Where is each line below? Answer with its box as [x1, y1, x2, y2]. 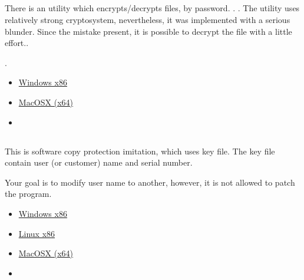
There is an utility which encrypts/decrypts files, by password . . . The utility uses [5, 2, 300, 14]
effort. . [5, 37, 29, 49]
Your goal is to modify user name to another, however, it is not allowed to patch [5, 176, 295, 188]
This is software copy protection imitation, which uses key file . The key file [5, 144, 275, 157]
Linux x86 [18, 227, 55, 239]
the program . [5, 187, 52, 200]
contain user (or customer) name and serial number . [5, 156, 193, 169]
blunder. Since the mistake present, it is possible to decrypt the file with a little [5, 25, 292, 37]
